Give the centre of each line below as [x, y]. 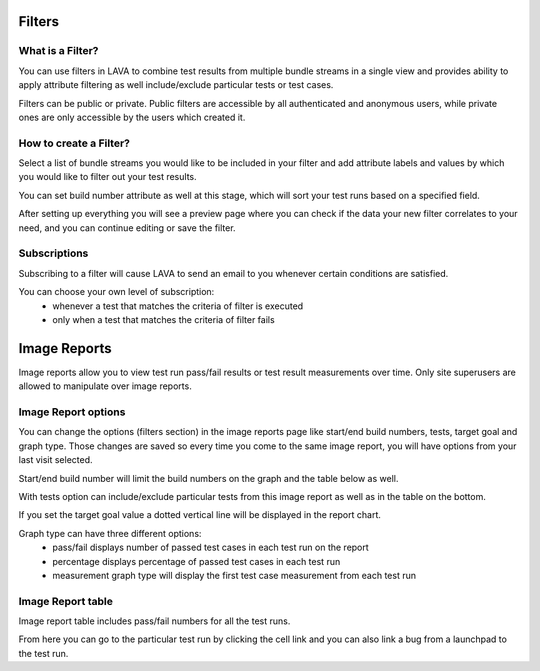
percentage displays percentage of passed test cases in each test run [196, 561]
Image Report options [72, 412]
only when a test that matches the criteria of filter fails [163, 319]
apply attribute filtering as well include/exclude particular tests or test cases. [176, 85]
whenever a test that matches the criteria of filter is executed [178, 306]
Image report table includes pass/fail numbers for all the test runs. [154, 621]
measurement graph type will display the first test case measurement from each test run [234, 575]
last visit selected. [56, 460]
